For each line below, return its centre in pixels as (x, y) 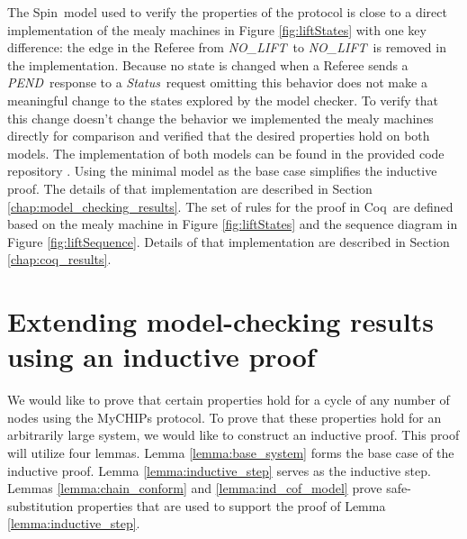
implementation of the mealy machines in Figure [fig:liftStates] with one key (217, 29)
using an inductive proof (162, 356)
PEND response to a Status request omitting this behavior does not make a (217, 82)
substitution (40, 505)
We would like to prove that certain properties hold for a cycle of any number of (229, 400)
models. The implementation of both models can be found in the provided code (226, 153)
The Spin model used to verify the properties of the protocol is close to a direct (227, 12)
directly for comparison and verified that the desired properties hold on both (219, 136)
